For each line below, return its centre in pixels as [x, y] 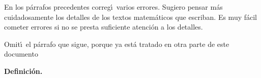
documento [21, 54]
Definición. [23, 71]
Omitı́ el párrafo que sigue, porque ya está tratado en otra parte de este [117, 44]
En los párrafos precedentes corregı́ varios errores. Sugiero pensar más [113, 7]
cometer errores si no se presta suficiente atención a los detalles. [104, 27]
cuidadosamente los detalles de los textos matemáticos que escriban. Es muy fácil [130, 17]
